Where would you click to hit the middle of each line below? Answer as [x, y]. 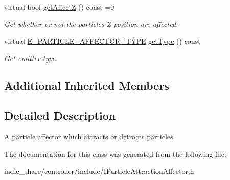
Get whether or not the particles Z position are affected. [91, 24]
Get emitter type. [31, 58]
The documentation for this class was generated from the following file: [115, 153]
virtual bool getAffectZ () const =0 [59, 7]
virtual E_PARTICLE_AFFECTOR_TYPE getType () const [102, 41]
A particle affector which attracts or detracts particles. [90, 137]
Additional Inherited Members [87, 85]
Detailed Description [60, 115]
